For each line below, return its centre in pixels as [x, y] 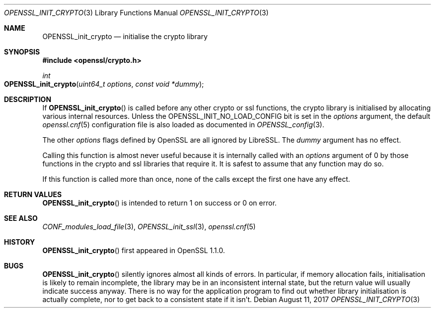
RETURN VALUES [33, 194]
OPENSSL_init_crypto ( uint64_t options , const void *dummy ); [104, 84]
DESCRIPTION [28, 99]
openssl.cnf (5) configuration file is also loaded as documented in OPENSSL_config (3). [183, 125]
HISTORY [20, 242]
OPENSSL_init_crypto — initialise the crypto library [125, 36]
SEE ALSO [21, 218]
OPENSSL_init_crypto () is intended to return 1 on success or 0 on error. [160, 203]
